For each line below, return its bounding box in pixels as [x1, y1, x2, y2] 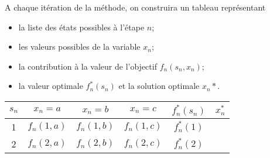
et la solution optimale [118, 80, 200, 92]
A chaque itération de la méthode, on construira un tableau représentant [5, 1, 266, 13]
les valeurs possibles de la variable [18, 40, 141, 53]
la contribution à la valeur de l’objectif [18, 60, 157, 72]
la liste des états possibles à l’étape [18, 20, 145, 33]
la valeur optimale [18, 80, 83, 92]
